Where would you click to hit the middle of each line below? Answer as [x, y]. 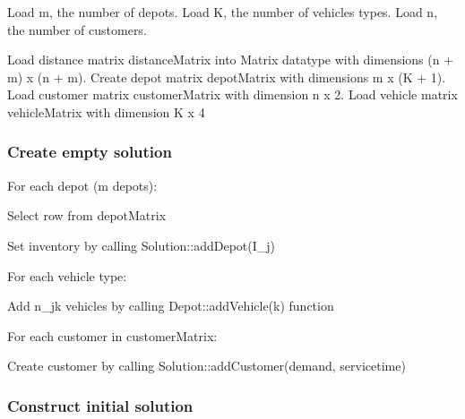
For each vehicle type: [67, 275]
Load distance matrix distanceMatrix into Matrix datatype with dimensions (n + [231, 60]
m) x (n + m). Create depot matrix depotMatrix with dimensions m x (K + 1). [227, 77]
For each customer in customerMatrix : [112, 335]
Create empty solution [90, 152]
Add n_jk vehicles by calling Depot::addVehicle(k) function [171, 306]
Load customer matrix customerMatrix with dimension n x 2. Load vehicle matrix [232, 94]
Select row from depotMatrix [87, 215]
